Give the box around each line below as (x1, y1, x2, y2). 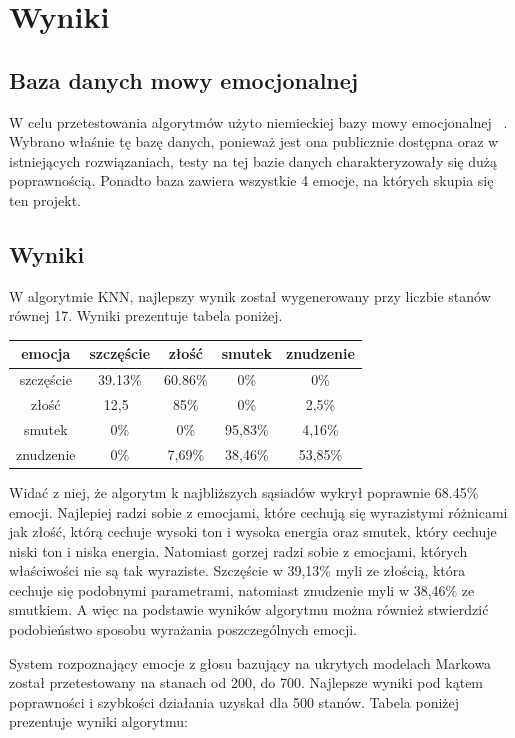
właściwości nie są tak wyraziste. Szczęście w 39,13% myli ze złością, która (9, 560, 466, 581)
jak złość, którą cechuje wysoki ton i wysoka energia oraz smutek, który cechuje (9, 521, 497, 542)
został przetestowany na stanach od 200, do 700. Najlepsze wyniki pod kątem (9, 672, 484, 693)
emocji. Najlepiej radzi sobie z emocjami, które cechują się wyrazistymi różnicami (9, 501, 508, 522)
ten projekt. (9, 189, 82, 210)
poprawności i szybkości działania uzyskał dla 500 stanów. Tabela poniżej (9, 691, 460, 712)
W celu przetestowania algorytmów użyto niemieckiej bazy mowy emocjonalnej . (9, 111, 508, 132)
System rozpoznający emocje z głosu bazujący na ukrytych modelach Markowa (9, 652, 492, 673)
